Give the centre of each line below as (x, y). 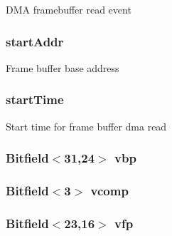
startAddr (35, 41)
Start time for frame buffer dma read (86, 126)
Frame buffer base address (63, 67)
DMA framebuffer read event (69, 9)
